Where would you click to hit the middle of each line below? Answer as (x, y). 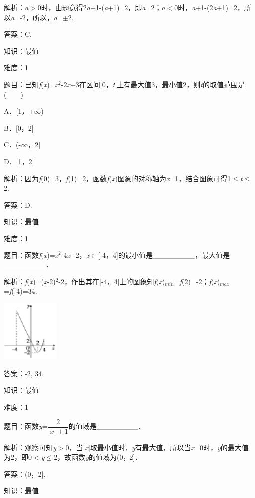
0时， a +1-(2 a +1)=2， (209, 7)
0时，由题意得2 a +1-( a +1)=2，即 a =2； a (101, 7)
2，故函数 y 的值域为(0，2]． (98, 457)
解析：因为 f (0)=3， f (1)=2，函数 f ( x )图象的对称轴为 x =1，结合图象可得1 (118, 178)
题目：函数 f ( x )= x (31, 255)
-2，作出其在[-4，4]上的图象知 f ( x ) (112, 281)
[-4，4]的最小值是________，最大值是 (164, 255)
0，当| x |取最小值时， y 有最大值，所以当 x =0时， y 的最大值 (157, 447)
